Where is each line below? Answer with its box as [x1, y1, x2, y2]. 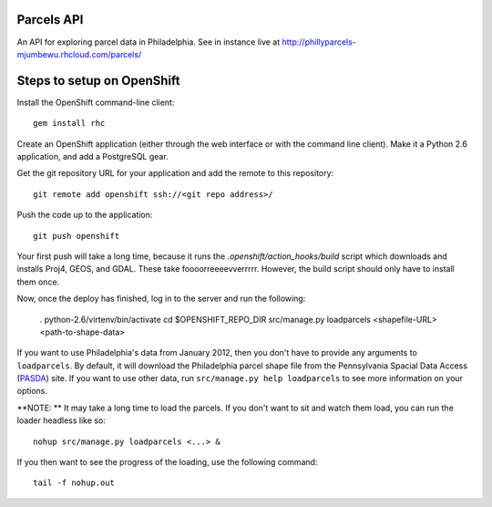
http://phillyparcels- [282, 36, 357, 47]
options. [16, 386, 48, 397]
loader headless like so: [16, 415, 107, 426]
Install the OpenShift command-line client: [16, 97, 175, 108]
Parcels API [16, 12, 84, 27]
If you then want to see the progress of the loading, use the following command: [16, 457, 318, 468]
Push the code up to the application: [16, 210, 153, 221]
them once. [16, 276, 60, 287]
